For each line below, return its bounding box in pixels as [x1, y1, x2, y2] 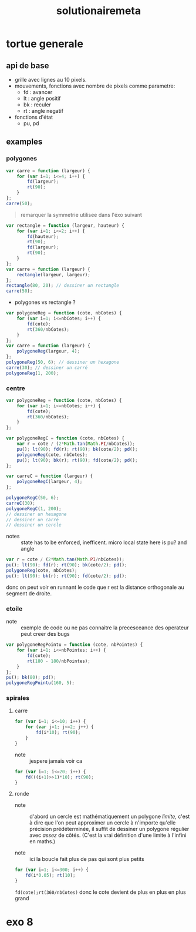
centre [6, 384, 25, 392]
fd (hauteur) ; [27, 233, 59, 239]
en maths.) [29, 838, 56, 845]
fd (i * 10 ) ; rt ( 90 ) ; [36, 730, 81, 736]
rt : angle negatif [23, 108, 63, 114]
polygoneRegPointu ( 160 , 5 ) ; [6, 680, 75, 686]
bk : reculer [23, 101, 52, 108]
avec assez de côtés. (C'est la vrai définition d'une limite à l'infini [29, 832, 187, 839]
